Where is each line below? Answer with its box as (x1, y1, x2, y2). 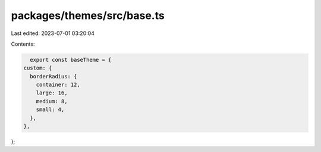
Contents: (11, 40, 35, 47)
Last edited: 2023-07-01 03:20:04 (11, 30, 95, 37)
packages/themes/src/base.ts (11, 9, 165, 22)
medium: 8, (36, 98, 68, 104)
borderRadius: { (30, 73, 77, 80)
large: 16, (36, 90, 68, 96)
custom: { (23, 65, 52, 71)
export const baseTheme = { (30, 56, 112, 63)
